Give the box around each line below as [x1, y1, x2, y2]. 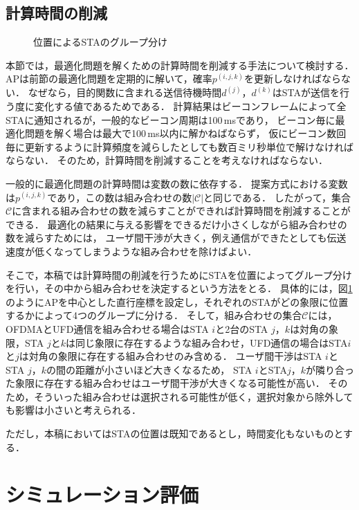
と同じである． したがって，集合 [203, 190, 351, 204]
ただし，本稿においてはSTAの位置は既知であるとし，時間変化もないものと [6, 426, 343, 441]
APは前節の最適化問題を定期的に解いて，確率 [6, 71, 212, 86]
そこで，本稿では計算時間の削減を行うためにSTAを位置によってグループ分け [6, 267, 352, 282]
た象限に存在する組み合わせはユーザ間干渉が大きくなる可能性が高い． [6, 376, 325, 390]
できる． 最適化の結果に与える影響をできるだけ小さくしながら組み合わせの [6, 217, 347, 231]
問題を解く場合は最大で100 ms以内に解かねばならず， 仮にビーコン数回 [24, 126, 347, 140]
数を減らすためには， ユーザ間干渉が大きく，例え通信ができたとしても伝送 [6, 230, 347, 245]
